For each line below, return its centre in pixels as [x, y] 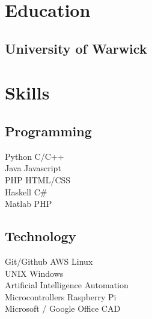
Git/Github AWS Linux [49, 261]
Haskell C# [26, 191]
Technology [41, 236]
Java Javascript [33, 168]
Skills [27, 93]
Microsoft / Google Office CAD [63, 308]
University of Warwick [76, 48]
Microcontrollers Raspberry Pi [61, 296]
